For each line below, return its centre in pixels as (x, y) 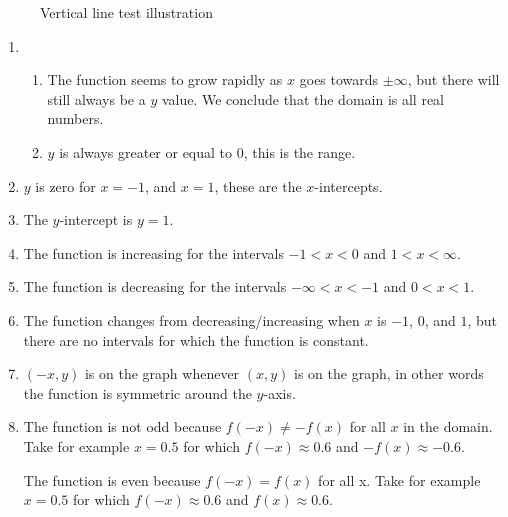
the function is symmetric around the (137, 392)
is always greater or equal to (146, 151)
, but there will (453, 79)
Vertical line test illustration (126, 12)
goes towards (339, 79)
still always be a (96, 98)
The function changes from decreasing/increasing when (191, 319)
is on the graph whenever (162, 373)
